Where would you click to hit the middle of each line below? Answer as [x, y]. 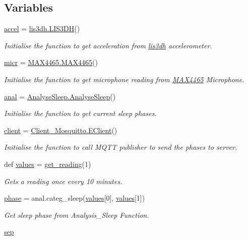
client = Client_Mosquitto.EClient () [61, 130]
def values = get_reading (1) [48, 164]
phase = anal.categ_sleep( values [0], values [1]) [75, 198]
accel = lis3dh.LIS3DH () [42, 28]
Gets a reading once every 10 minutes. [63, 181]
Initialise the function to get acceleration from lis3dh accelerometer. [108, 45]
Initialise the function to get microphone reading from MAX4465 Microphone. [124, 79]
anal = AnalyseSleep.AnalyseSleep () [60, 96]
